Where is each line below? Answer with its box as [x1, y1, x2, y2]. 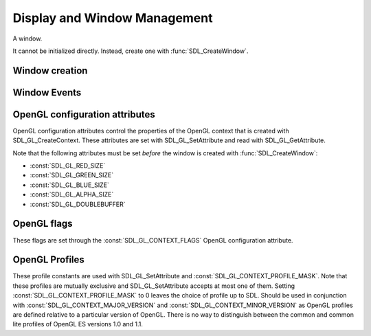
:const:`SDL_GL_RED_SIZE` [30, 161, 106, 170]
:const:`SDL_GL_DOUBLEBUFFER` [30, 200, 126, 208]
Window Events [12, 87, 82, 98]
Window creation [12, 65, 88, 76]
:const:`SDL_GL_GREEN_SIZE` [30, 171, 113, 179]
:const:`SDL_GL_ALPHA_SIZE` [30, 190, 114, 199]
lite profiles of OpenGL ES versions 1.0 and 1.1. [12, 320, 144, 328]
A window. [12, 34, 43, 43]
